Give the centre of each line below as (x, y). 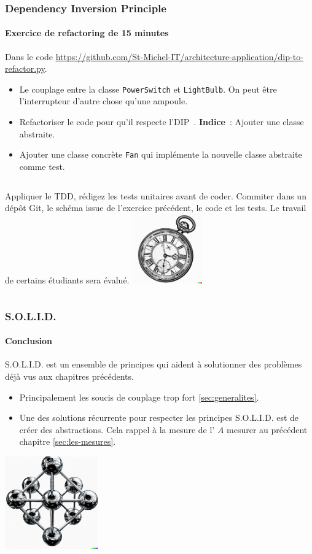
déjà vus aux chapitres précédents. (69, 376)
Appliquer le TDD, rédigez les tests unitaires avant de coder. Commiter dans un (156, 195)
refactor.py (25, 68)
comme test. (42, 166)
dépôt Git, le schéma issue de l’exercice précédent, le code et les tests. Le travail (156, 208)
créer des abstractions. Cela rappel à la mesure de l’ (117, 429)
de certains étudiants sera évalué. (67, 280)
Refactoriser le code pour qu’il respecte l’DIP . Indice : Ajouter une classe (162, 122)
